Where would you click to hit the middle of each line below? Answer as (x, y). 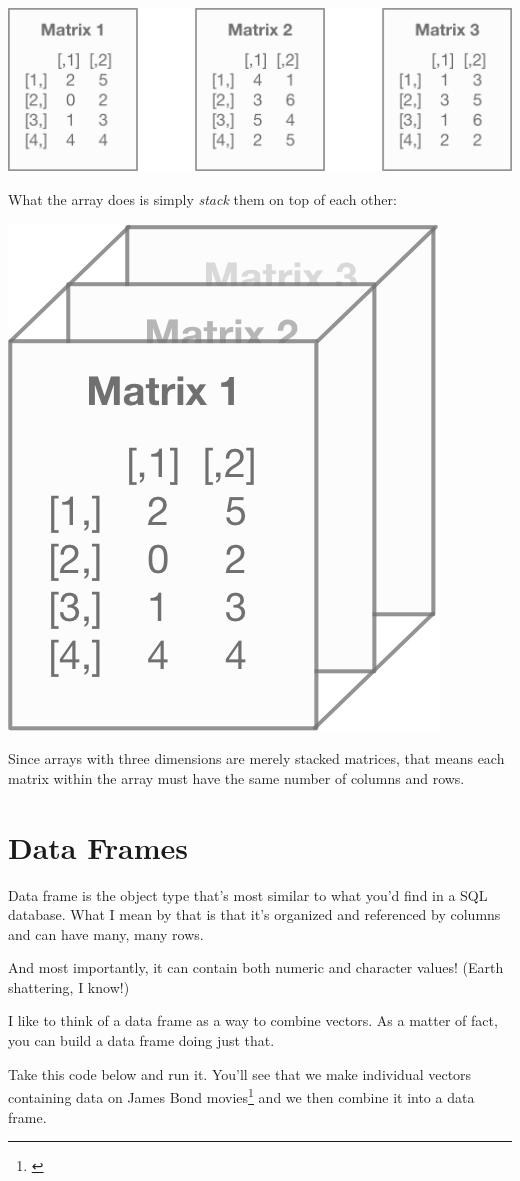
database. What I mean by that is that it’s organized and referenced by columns (254, 914)
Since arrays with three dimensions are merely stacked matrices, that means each (256, 758)
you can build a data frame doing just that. (141, 1040)
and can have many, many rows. (106, 933)
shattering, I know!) (69, 986)
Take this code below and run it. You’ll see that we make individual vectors (240, 1073)
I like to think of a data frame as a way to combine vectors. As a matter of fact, (253, 1020)
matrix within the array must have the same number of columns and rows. (236, 777)
